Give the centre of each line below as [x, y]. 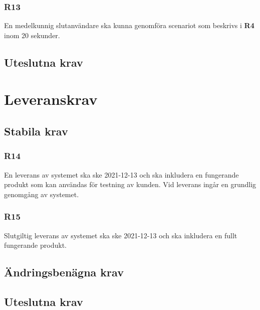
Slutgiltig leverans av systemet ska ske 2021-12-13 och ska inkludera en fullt [121, 235]
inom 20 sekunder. [32, 35]
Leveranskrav [51, 99]
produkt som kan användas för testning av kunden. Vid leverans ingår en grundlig [130, 184]
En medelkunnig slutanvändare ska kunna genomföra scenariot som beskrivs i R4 [129, 25]
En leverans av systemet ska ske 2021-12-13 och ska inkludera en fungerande [121, 174]
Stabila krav [36, 131]
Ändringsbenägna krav [64, 272]
